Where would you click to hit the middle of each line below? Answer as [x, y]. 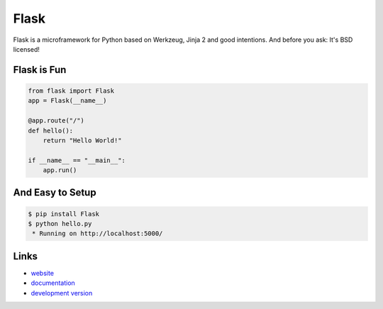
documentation [53, 283]
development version [62, 293]
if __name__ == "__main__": [77, 160]
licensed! [27, 49]
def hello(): [51, 130]
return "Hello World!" [82, 140]
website [43, 273]
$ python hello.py [60, 224]
